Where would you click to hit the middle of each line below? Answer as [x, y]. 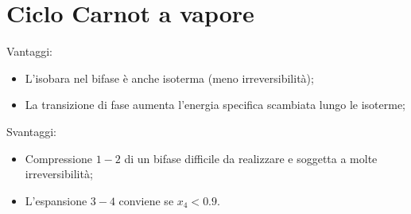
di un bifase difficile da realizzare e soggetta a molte [251, 158]
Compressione [58, 158]
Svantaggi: [32, 131]
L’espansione [56, 200]
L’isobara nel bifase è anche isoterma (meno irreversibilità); [169, 78]
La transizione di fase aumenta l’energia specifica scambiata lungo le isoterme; [215, 105]
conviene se [146, 200]
